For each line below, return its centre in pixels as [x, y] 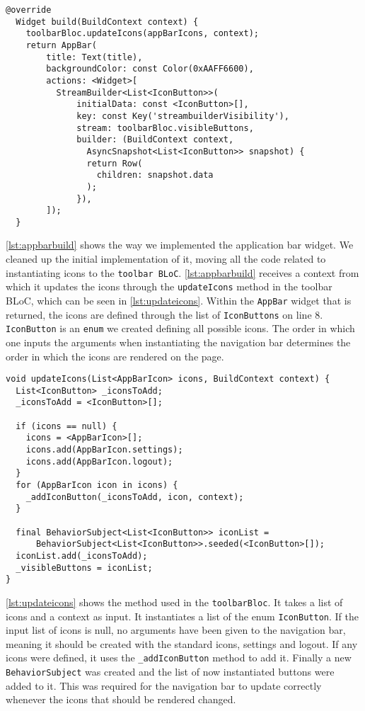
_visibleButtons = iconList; [84, 568]
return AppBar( [61, 45]
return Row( [115, 163]
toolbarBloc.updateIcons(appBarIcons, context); [142, 34]
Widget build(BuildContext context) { [107, 22]
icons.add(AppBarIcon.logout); [99, 461]
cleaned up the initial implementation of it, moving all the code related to [166, 259]
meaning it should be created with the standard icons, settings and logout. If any [182, 643]
